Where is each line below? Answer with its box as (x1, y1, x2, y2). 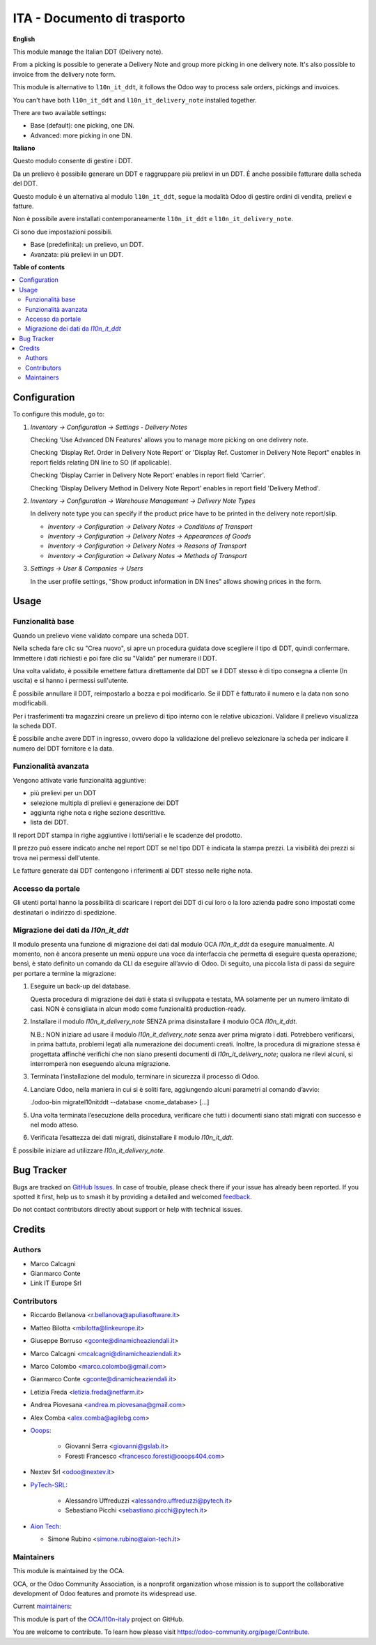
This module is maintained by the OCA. (13, 1567, 125, 1575)
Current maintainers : (13, 1602, 72, 1611)
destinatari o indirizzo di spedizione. (13, 908, 117, 917)
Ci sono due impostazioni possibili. (13, 227, 113, 236)
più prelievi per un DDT (30, 789, 97, 797)
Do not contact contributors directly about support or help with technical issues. (13, 1205, 243, 1214)
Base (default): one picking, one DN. (30, 121, 135, 130)
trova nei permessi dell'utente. (13, 853, 100, 862)
